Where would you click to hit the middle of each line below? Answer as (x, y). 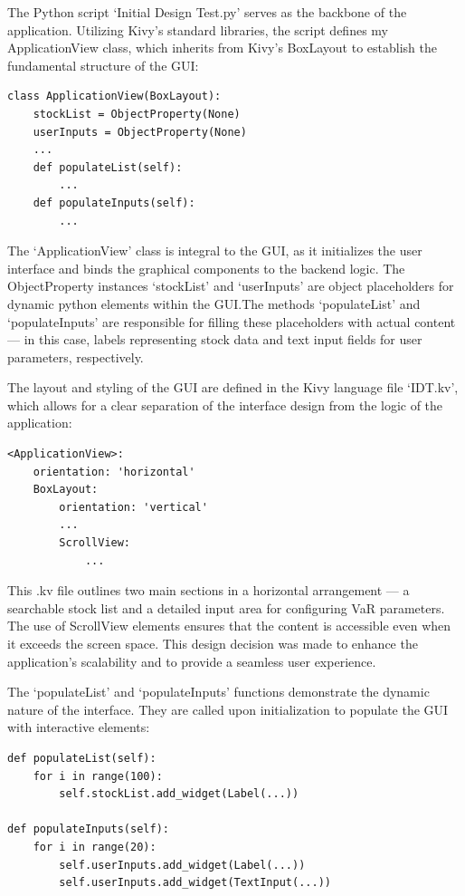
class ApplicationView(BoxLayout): (114, 96)
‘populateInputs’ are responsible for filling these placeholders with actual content (232, 321)
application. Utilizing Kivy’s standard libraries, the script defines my (198, 29)
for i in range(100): (98, 776)
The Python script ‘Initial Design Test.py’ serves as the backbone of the (207, 12)
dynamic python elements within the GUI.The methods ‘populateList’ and (214, 303)
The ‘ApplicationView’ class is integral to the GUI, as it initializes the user (215, 250)
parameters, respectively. (76, 356)
